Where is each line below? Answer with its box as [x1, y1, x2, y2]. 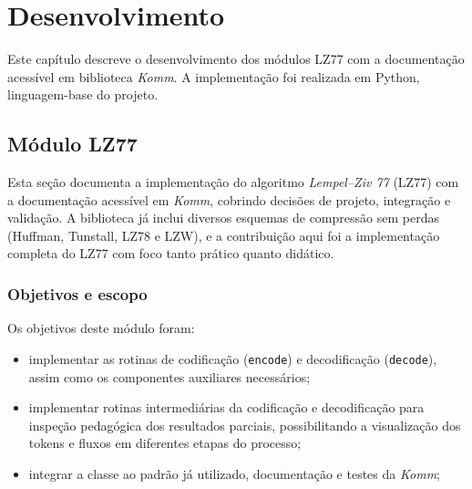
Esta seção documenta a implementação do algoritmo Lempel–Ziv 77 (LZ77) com [7, 172, 459, 192]
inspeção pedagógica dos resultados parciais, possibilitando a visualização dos [28, 415, 461, 434]
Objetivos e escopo [7, 283, 148, 305]
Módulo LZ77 [7, 130, 138, 158]
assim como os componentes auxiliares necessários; [28, 367, 311, 386]
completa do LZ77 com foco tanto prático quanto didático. [7, 244, 334, 263]
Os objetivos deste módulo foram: [7, 318, 195, 338]
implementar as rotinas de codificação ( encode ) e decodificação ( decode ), [28, 349, 437, 368]
